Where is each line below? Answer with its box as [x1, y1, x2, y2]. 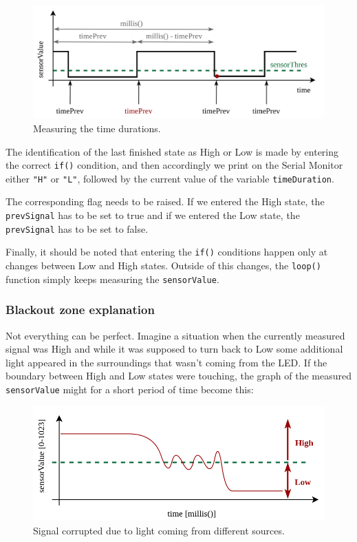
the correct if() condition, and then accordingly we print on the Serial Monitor [6, 158, 343, 172]
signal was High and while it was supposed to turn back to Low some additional [6, 342, 343, 356]
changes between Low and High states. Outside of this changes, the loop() [6, 258, 321, 273]
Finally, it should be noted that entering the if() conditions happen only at [6, 244, 328, 259]
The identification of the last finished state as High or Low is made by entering [6, 144, 339, 158]
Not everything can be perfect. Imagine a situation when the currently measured [6, 328, 345, 342]
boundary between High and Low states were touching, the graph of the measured [6, 368, 352, 383]
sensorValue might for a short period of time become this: [6, 382, 254, 396]
